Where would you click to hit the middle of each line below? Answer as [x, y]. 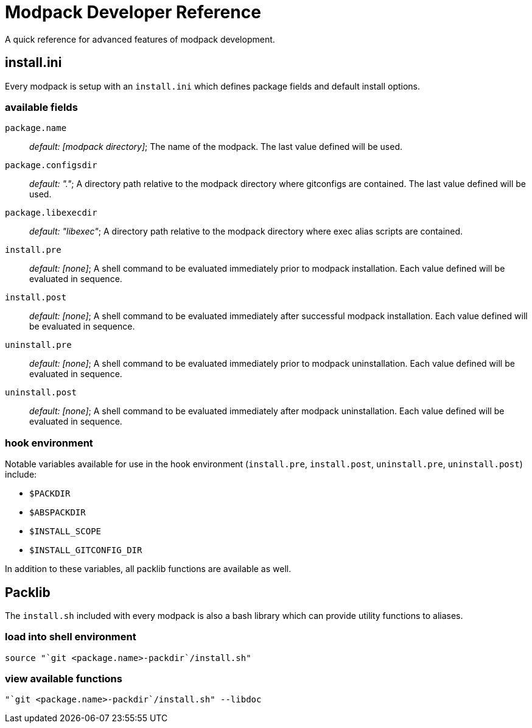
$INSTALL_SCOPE [65, 532]
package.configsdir [51, 165]
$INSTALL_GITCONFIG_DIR [86, 550]
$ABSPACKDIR [58, 513]
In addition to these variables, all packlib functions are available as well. [148, 569]
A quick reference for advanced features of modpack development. [140, 39]
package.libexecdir [51, 213]
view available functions [64, 679]
